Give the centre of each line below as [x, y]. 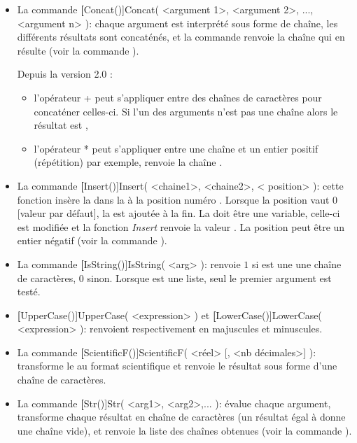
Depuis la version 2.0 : [65, 74]
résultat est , [61, 125]
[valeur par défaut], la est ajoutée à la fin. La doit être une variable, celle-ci [178, 213]
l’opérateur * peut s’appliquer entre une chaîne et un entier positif [176, 148]
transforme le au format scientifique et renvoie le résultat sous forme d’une [177, 366]
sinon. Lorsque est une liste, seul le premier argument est [209, 277]
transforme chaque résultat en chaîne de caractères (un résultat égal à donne [181, 417]
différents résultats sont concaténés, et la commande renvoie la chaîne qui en [181, 37]
